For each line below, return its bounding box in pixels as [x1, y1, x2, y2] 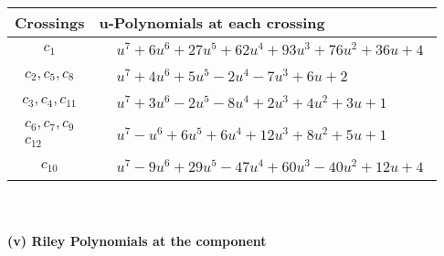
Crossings [15, 12, 85, 33]
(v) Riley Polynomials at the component [7, 230, 267, 250]
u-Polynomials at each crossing [99, 12, 325, 33]
